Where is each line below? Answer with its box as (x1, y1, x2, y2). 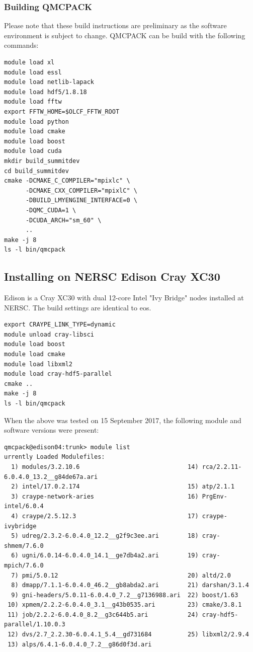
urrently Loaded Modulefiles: (4, 453, 105, 461)
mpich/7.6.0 (4, 561, 44, 569)
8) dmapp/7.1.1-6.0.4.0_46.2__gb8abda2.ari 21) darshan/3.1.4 (11, 582, 249, 589)
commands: (4, 40, 39, 50)
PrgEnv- (202, 493, 227, 500)
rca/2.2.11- (202, 463, 242, 470)
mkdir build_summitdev (4, 157, 80, 165)
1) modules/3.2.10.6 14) (11, 463, 199, 470)
